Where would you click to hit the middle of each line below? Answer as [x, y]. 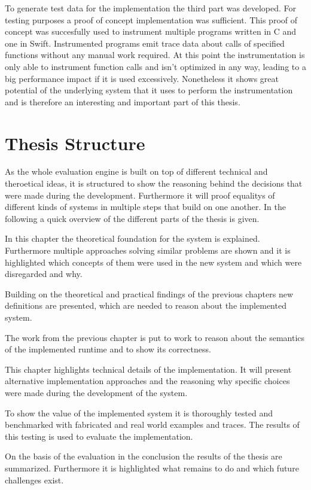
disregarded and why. [44, 274]
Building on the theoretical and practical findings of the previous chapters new [149, 293]
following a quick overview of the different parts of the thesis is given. [132, 218]
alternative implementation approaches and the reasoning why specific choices [147, 381]
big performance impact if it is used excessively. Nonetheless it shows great [142, 78]
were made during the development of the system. [96, 392]
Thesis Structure [75, 143]
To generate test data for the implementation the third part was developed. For [151, 8]
